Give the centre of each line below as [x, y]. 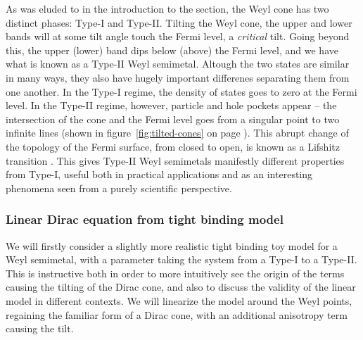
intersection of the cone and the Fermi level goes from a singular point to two [173, 119]
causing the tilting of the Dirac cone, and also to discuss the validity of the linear [181, 287]
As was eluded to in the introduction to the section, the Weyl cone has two [167, 8]
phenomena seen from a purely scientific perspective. [119, 188]
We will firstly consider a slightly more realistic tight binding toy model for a [172, 245]
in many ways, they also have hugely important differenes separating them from [178, 77]
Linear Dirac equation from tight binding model [145, 219]
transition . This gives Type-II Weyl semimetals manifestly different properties [175, 160]
